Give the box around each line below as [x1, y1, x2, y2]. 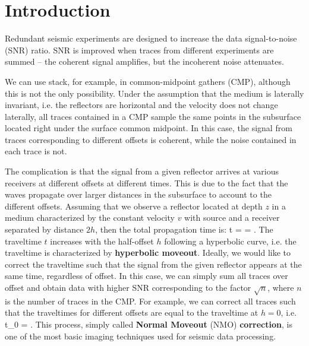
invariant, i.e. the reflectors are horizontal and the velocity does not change [5, 99, 278, 111]
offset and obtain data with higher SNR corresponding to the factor [5, 281, 251, 293]
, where [267, 281, 294, 293]
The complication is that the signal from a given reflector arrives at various [5, 165, 279, 177]
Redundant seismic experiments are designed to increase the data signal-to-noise [5, 32, 297, 45]
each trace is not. [5, 145, 67, 157]
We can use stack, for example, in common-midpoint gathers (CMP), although [5, 75, 291, 87]
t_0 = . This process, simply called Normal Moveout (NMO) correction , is [5, 318, 292, 330]
